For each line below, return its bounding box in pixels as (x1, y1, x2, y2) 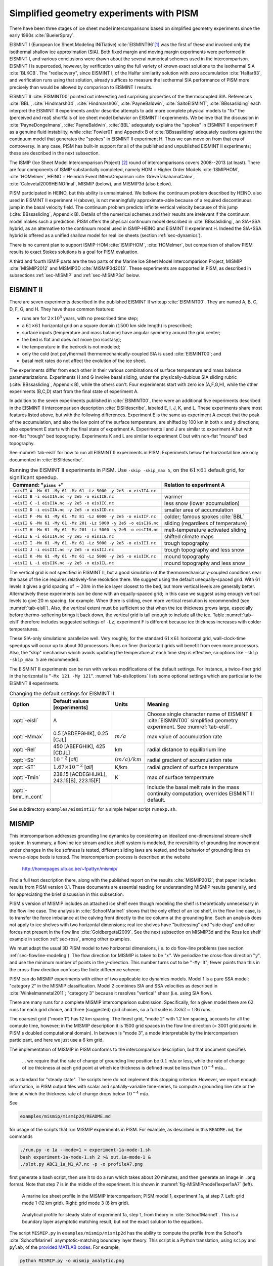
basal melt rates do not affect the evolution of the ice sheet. (22, 358, 147, 364)
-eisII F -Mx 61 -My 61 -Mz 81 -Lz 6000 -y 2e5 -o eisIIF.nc (12, 514, 156, 519)
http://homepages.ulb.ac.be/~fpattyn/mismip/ (22, 865, 118, 872)
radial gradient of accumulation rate (147, 756, 233, 763)
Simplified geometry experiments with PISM (9, 8, 199, 19)
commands (9, 1133, 33, 1139)
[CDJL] (53, 749, 70, 757)
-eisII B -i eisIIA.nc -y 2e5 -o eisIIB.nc (12, 494, 114, 499)
